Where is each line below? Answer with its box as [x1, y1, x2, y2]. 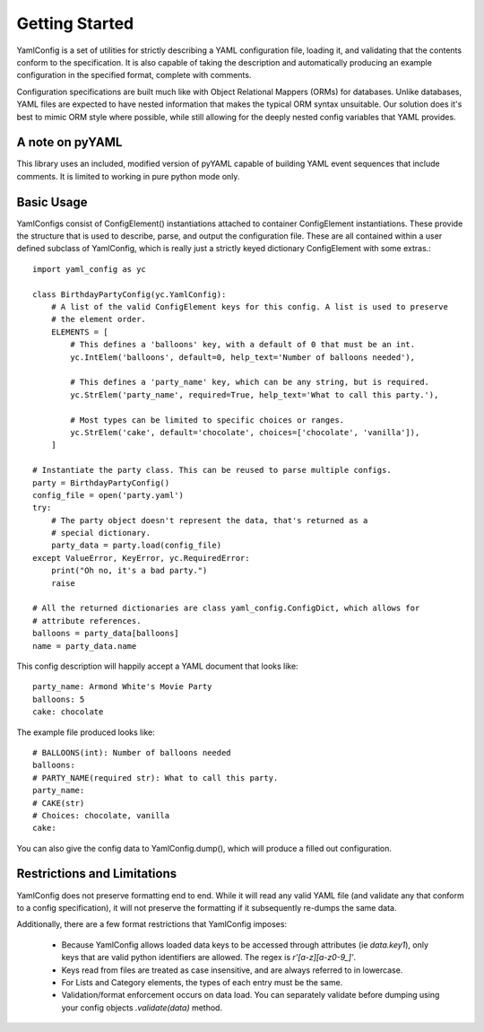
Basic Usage [16, 194, 88, 210]
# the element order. [50, 314, 147, 325]
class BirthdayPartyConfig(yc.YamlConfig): [32, 289, 227, 300]
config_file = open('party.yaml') [32, 490, 184, 500]
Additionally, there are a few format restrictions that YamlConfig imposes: [16, 919, 287, 930]
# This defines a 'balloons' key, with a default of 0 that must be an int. [70, 339, 416, 350]
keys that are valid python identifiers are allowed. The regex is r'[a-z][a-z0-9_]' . [61, 952, 357, 963]
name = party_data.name [32, 641, 137, 651]
